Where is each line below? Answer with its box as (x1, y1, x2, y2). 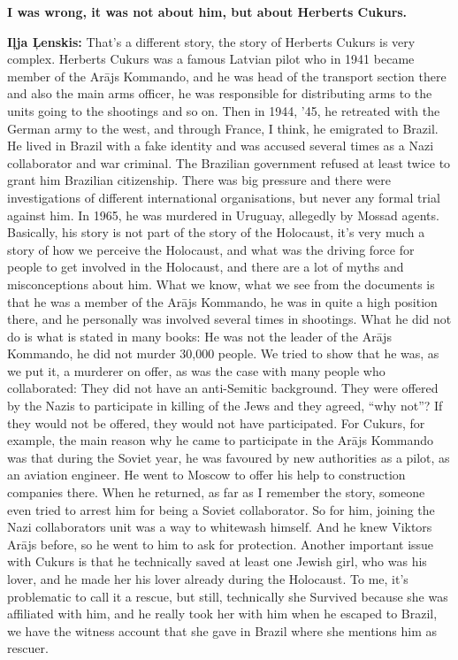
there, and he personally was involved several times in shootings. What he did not (7, 310, 452, 328)
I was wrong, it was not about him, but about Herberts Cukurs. (7, 3, 408, 20)
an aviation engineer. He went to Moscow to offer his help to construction (7, 465, 406, 484)
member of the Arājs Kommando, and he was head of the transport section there (7, 66, 447, 85)
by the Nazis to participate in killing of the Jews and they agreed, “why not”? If (7, 396, 443, 415)
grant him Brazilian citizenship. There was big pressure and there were (7, 171, 391, 189)
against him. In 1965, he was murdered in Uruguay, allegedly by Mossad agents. (7, 205, 439, 224)
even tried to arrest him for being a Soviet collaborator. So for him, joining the (7, 500, 435, 518)
